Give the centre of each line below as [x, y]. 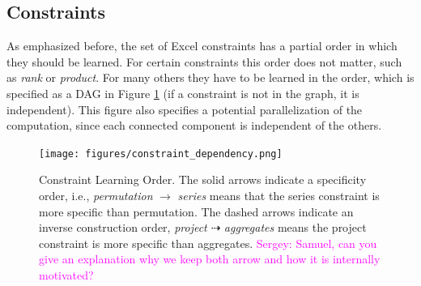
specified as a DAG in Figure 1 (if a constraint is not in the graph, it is [183, 93]
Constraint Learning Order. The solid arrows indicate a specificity [203, 179]
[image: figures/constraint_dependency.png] [161, 154]
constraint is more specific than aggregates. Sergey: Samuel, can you [208, 243]
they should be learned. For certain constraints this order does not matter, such [204, 61]
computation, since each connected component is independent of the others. [194, 125]
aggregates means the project [295, 227]
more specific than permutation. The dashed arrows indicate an [196, 211]
